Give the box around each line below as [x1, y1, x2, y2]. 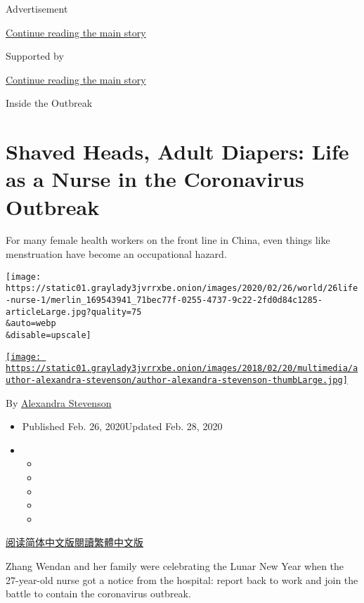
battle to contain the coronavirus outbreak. [6, 586, 191, 601]
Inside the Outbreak [6, 96, 93, 110]
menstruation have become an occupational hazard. [6, 247, 227, 261]
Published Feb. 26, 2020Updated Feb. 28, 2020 [22, 419, 223, 434]
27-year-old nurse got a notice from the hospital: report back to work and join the [6, 572, 358, 587]
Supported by [6, 48, 64, 63]
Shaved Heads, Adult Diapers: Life [6, 137, 349, 166]
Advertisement [6, 1, 68, 15]
